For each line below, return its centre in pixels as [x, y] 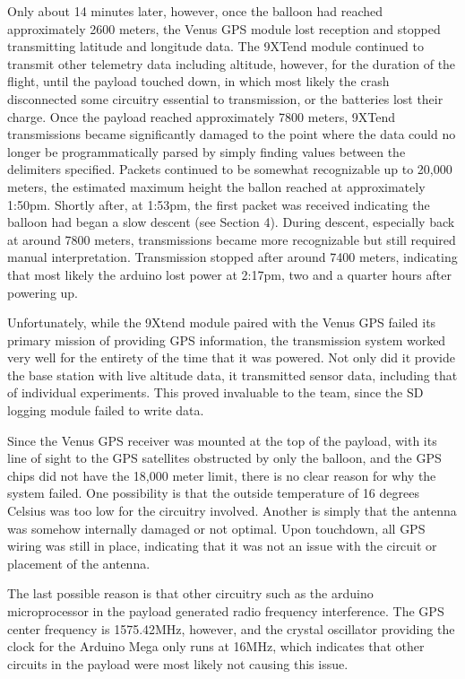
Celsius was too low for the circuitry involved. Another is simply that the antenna [232, 511]
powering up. [43, 292]
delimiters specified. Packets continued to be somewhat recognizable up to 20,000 [230, 169]
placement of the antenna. [79, 563]
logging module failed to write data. [106, 410]
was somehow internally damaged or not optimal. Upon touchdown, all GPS [216, 528]
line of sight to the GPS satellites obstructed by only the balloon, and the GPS [224, 458]
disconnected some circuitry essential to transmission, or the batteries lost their [225, 98]
